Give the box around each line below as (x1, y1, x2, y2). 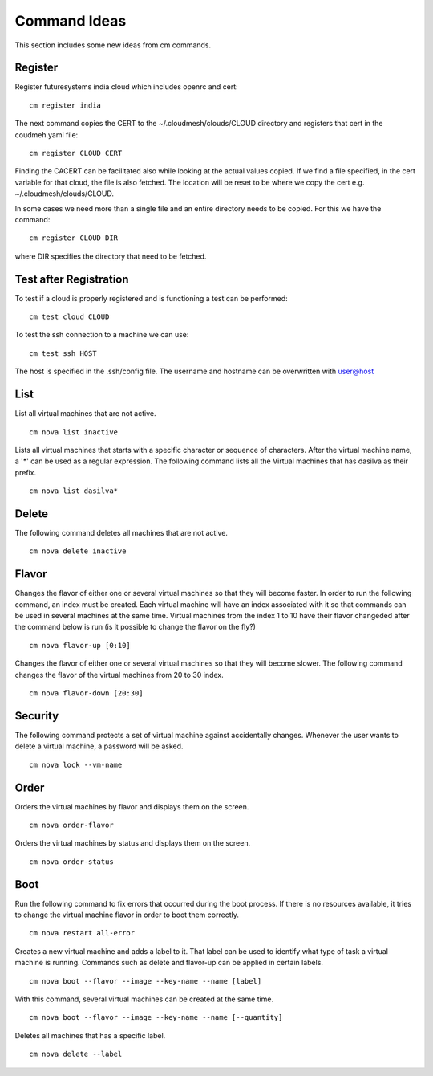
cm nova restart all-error (29, 928, 136, 938)
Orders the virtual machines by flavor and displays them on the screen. (14, 801, 249, 811)
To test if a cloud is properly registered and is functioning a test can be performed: (14, 293, 288, 303)
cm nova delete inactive (29, 547, 127, 556)
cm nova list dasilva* (29, 487, 119, 495)
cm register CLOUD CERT (29, 149, 123, 158)
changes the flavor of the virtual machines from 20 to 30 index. (14, 670, 224, 679)
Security (14, 709, 59, 723)
